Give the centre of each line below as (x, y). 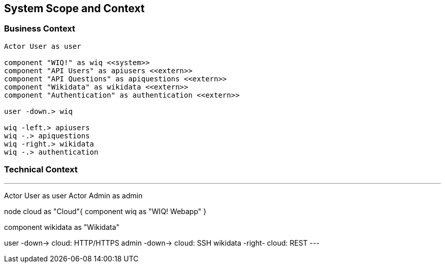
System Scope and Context (74, 8)
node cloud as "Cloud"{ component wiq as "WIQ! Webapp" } (105, 211)
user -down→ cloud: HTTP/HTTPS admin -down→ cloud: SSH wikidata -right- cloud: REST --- (162, 243)
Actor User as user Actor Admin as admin (73, 195)
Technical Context (41, 170)
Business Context (40, 29)
